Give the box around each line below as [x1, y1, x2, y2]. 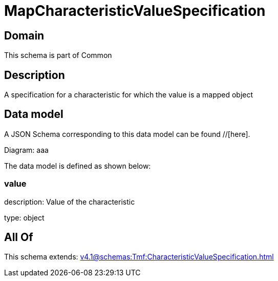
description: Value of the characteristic [4, 197, 135, 206]
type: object [4, 213, 45, 222]
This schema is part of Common [4, 51, 112, 60]
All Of [4, 231, 33, 244]
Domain [4, 29, 45, 42]
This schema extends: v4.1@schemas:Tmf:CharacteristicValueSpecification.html [4, 252, 274, 262]
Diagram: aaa [4, 145, 49, 154]
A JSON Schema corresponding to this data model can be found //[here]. [4, 129, 250, 138]
